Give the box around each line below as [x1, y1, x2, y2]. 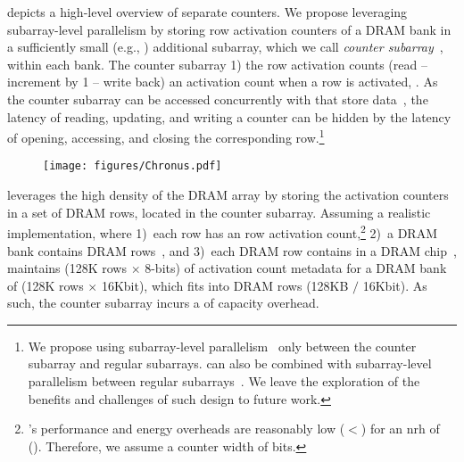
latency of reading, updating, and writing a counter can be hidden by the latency [7, 107, 452, 126]
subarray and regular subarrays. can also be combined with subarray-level [28, 354, 432, 373]
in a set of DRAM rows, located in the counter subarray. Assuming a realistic [7, 202, 431, 221]
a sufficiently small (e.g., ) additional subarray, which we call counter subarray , [7, 37, 443, 56]
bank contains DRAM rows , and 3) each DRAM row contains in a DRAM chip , [7, 241, 457, 260]
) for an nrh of [360, 419, 440, 438]
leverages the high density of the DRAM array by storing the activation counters [7, 186, 449, 204]
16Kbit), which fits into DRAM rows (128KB [101, 276, 349, 294]
